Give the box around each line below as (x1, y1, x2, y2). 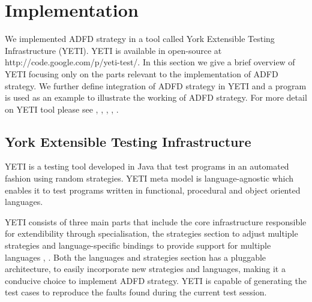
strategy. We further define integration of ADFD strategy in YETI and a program (5, 79, 307, 92)
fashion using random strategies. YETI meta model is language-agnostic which (5, 172, 293, 185)
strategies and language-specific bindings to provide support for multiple (5, 239, 271, 252)
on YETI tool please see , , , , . (5, 102, 119, 115)
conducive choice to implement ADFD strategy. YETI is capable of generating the (5, 274, 307, 286)
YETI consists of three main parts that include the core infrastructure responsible (5, 215, 307, 228)
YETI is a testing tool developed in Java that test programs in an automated (5, 160, 289, 173)
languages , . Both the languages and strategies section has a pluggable (5, 250, 266, 263)
